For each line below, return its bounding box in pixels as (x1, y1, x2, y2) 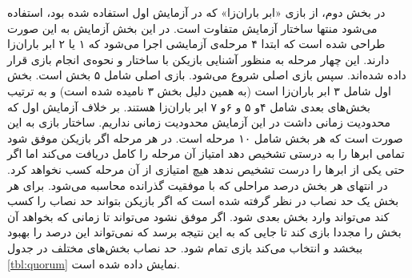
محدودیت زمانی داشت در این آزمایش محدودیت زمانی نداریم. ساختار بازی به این (7, 114, 391, 131)
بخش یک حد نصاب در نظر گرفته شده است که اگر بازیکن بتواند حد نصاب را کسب (7, 192, 399, 209)
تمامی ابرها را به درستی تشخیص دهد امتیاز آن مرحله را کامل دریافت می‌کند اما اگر (7, 145, 405, 162)
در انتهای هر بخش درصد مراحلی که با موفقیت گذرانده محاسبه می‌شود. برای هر (7, 176, 388, 193)
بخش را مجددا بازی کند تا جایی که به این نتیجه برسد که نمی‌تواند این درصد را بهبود (7, 224, 402, 240)
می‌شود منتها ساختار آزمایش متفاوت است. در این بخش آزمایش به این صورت (7, 19, 378, 36)
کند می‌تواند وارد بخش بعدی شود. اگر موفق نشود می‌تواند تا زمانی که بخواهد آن (7, 207, 390, 224)
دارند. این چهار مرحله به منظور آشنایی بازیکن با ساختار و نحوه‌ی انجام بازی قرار (7, 50, 390, 67)
